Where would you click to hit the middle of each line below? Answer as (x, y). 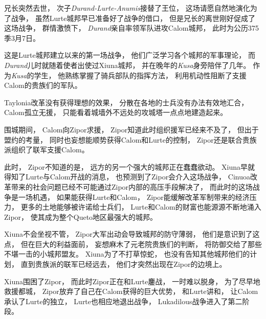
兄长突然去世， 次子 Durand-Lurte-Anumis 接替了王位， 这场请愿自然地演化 (127, 8)
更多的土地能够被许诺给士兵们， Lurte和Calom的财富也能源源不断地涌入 (141, 207)
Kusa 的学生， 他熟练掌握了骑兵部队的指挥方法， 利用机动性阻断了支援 (129, 75)
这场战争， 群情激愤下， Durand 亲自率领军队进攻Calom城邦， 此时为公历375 (132, 28)
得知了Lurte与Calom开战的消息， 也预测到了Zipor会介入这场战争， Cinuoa (127, 177)
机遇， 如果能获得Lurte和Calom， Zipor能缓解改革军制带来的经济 (141, 197)
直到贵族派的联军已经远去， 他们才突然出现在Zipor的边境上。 (124, 264)
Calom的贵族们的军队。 (43, 85)
